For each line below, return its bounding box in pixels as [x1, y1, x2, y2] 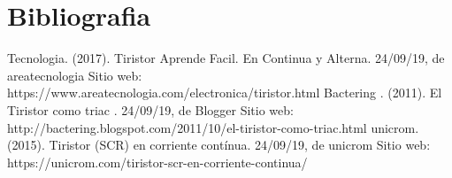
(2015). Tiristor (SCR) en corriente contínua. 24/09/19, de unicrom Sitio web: [7, 135, 431, 154]
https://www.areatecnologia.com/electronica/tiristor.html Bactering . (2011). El [7, 83, 442, 102]
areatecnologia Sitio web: [7, 66, 142, 84]
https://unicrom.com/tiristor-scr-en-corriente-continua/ [7, 152, 308, 171]
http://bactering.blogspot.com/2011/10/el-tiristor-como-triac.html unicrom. [7, 118, 419, 136]
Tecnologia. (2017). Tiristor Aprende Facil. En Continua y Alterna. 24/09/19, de [7, 49, 445, 67]
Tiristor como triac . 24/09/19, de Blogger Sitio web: [7, 100, 294, 119]
